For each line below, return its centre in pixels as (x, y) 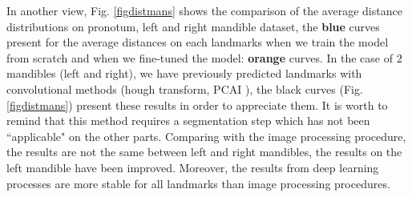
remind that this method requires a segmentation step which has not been (188, 121)
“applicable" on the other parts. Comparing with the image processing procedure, (206, 136)
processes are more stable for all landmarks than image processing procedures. (198, 183)
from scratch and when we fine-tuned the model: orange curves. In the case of (200, 57)
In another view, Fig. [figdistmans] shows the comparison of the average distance (204, 10)
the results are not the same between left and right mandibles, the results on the (204, 152)
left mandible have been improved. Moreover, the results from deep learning (193, 167)
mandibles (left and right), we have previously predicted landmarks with (184, 73)
